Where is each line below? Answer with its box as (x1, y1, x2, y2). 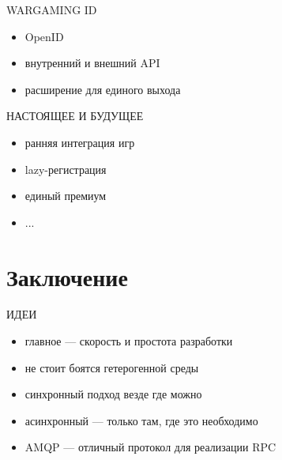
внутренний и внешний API (24, 55, 160, 71)
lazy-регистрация (24, 160, 107, 177)
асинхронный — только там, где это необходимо (24, 412, 258, 428)
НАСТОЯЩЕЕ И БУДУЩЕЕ (6, 107, 144, 124)
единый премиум (24, 187, 107, 204)
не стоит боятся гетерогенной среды (24, 359, 199, 375)
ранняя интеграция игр (24, 134, 135, 150)
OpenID (24, 28, 64, 44)
